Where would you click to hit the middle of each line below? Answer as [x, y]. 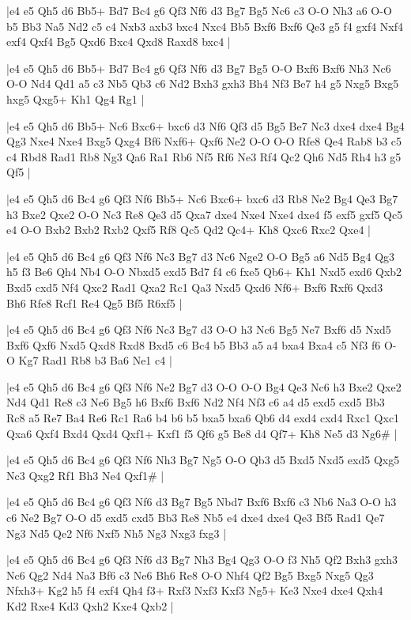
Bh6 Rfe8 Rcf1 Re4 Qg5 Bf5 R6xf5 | [94, 302]
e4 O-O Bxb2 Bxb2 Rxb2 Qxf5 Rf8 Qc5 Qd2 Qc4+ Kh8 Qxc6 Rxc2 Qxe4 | [189, 230]
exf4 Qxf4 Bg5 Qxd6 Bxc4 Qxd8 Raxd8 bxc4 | [119, 42]
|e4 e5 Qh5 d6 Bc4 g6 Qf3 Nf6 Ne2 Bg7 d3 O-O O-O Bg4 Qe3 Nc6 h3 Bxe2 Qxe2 [204, 386]
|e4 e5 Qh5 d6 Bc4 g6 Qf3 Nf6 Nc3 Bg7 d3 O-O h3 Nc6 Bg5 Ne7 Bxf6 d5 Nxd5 [199, 329]
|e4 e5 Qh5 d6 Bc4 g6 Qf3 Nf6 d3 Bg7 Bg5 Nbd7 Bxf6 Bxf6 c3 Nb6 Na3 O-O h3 [202, 502]
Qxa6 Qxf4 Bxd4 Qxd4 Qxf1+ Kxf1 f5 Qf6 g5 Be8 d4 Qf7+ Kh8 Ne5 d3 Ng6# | [202, 433]
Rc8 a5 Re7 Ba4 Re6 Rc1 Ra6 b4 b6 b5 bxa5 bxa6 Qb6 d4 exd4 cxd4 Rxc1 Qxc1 [203, 418]
